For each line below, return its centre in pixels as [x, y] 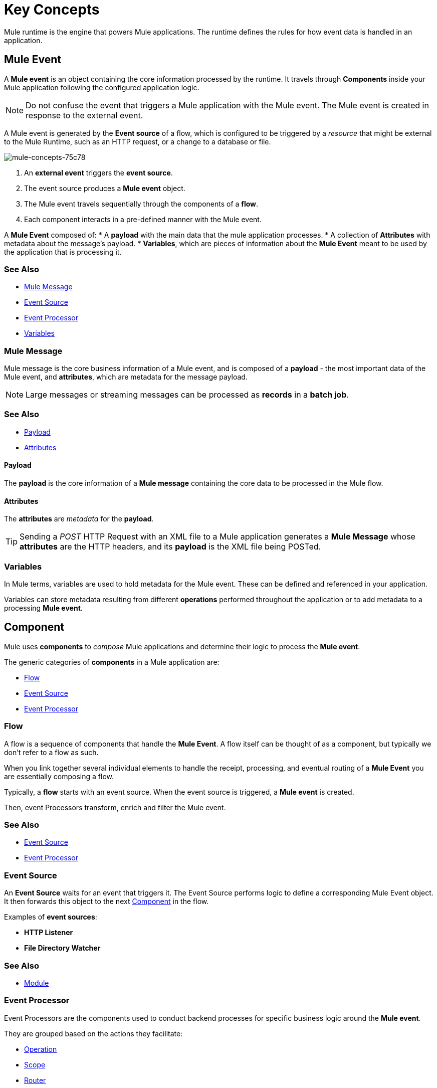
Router [35, 1080]
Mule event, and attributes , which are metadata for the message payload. [126, 377]
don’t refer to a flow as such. [51, 752]
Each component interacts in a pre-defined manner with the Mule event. [143, 219]
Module [37, 983]
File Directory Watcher [62, 948]
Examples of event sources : [51, 917]
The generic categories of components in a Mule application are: [112, 662]
